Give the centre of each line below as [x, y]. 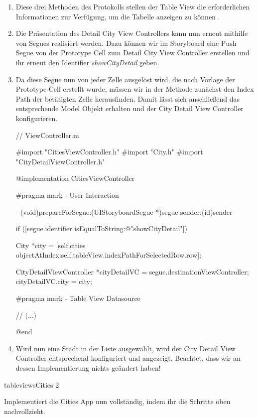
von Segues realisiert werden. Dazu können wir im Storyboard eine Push [126, 43]
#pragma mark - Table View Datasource [78, 298]
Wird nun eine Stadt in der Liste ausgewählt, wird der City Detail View [126, 348]
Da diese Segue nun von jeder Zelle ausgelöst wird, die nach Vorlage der [125, 79]
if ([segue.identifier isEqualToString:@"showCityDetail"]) [101, 228]
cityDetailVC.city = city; [54, 281]
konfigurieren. [37, 118]
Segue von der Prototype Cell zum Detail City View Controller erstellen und [132, 53]
